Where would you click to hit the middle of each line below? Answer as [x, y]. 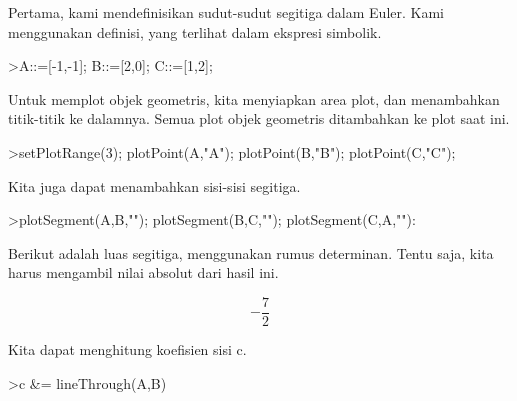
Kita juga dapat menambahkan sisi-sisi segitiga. [154, 185]
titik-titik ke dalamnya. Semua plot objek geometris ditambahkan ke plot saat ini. [259, 118]
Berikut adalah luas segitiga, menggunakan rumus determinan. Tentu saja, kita [251, 252]
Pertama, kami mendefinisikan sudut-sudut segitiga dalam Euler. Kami [226, 12]
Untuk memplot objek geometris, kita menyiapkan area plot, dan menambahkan [254, 98]
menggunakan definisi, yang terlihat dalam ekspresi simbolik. [195, 31]
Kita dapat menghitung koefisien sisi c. [127, 349]
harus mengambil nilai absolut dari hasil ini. [143, 272]
